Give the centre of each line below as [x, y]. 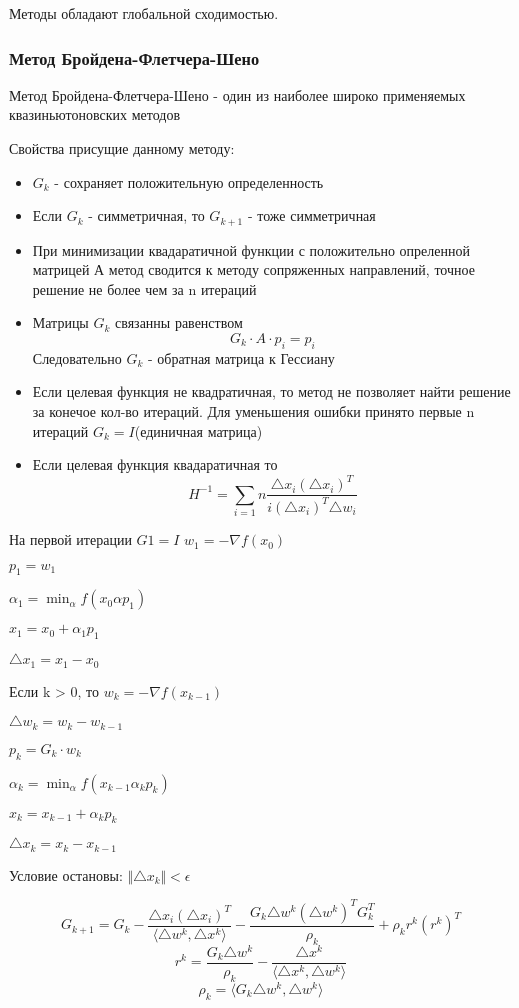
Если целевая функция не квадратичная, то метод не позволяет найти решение [271, 391]
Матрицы [60, 322]
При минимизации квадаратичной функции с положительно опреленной [251, 249]
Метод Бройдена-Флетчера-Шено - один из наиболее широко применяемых [237, 94]
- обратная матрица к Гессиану [241, 357]
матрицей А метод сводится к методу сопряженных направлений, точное [253, 269]
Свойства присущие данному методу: [122, 148]
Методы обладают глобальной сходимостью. [144, 13]
